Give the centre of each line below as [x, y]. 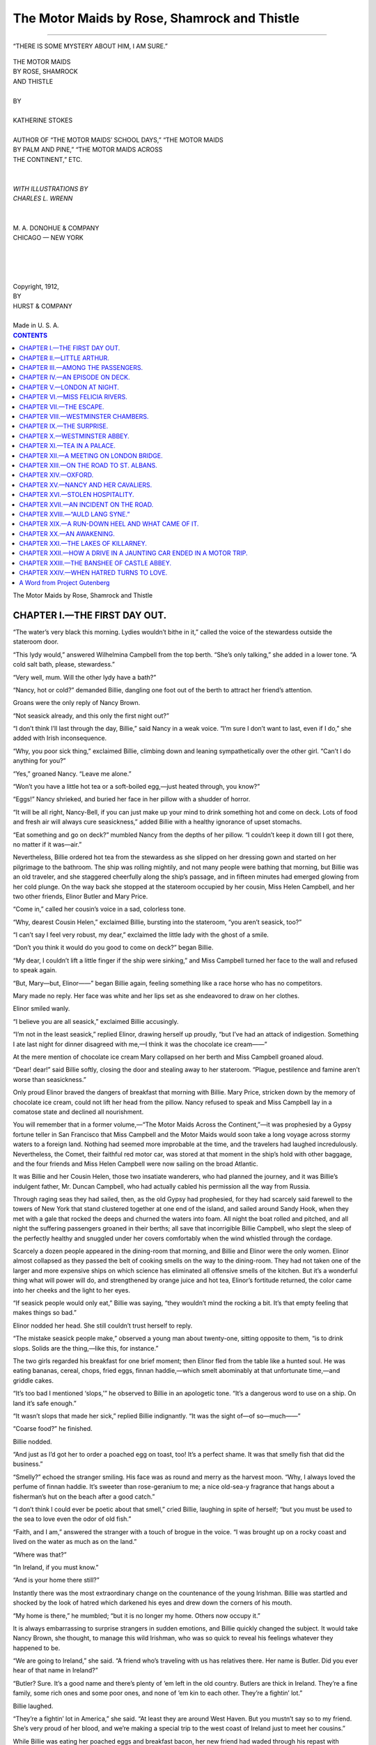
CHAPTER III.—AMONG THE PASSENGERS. [81, 368]
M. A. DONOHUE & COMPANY [56, 228]
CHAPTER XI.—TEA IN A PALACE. [68, 446]
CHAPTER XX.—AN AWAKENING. [67, 533]
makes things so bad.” [45, 1313]
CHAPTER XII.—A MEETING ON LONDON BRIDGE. [91, 455]
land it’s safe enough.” [45, 1403]
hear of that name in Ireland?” [55, 1670]
